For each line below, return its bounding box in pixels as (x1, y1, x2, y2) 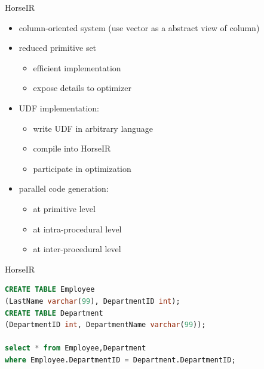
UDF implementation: (19, 101, 99, 114)
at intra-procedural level (33, 222, 122, 235)
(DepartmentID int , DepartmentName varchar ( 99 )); (5, 320, 206, 329)
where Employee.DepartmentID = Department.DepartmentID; (5, 355, 236, 364)
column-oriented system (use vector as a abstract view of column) (19, 21, 260, 34)
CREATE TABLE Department (5, 308, 103, 317)
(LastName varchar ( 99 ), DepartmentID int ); (5, 297, 180, 306)
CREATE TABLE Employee (5, 285, 95, 294)
